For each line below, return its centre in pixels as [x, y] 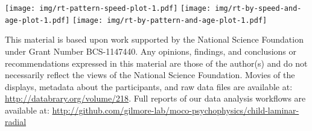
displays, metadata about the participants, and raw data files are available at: [149, 86]
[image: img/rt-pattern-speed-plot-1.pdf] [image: [108, 8]
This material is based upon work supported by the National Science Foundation [154, 39]
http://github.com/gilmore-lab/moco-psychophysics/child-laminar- [176, 110]
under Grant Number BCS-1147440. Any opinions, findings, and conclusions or [151, 51]
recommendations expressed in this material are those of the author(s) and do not [156, 63]
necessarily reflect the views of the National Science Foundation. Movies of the [150, 75]
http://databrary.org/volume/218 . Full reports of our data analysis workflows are [155, 98]
